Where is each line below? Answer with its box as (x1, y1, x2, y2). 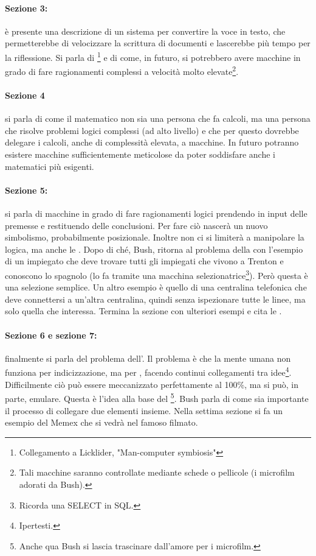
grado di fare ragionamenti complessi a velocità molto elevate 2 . (5, 63, 239, 77)
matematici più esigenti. (5, 160, 94, 172)
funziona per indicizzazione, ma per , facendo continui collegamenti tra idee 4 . (5, 364, 292, 379)
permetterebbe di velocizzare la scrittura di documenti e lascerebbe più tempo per (5, 37, 311, 49)
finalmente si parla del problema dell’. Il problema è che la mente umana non (5, 351, 291, 364)
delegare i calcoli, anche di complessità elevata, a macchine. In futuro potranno (5, 136, 299, 149)
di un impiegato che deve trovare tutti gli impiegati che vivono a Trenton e (5, 255, 284, 267)
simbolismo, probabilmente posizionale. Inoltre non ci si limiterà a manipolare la (5, 231, 304, 244)
